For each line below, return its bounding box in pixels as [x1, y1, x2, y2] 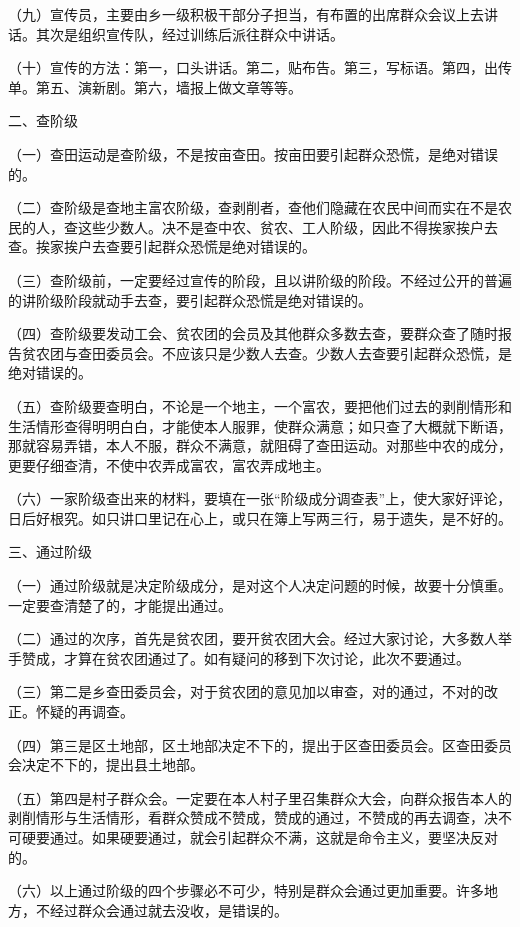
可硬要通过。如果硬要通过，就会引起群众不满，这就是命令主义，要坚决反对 [8, 827, 498, 847]
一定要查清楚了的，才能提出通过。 [8, 594, 232, 615]
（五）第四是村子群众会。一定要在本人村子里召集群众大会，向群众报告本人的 [8, 787, 512, 808]
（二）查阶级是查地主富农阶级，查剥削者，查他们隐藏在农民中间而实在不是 [8, 197, 498, 218]
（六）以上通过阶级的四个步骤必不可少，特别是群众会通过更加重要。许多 [8, 880, 484, 901]
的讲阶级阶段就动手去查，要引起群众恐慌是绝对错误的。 [8, 289, 372, 310]
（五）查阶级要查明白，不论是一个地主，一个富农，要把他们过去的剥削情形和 [8, 395, 512, 416]
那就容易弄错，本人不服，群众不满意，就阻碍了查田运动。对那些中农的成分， [8, 435, 512, 456]
